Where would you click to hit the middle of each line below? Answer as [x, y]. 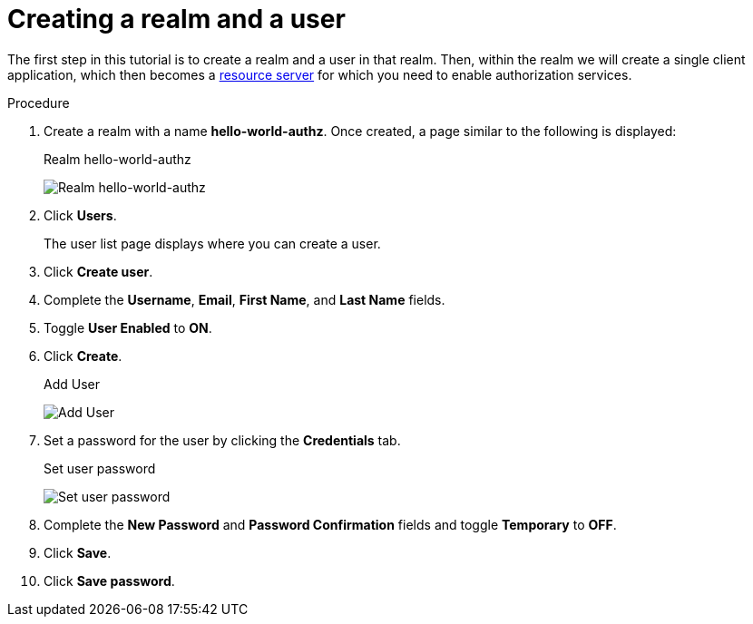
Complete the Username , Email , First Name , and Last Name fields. [244, 299]
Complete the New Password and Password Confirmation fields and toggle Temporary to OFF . [330, 524]
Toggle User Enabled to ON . [128, 327]
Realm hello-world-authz [117, 159]
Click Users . [80, 215]
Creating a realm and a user [176, 19]
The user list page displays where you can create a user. [212, 243]
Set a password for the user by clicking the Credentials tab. [222, 440]
